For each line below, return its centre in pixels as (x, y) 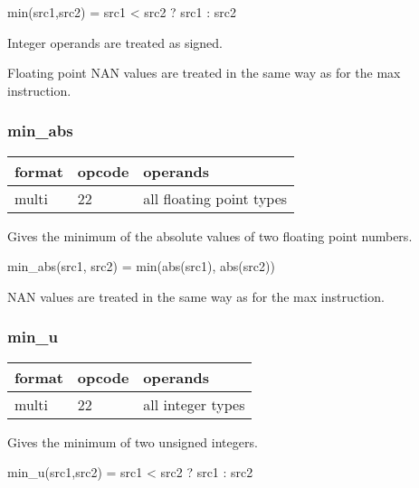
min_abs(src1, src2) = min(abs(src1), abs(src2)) (141, 266)
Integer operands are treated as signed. (115, 42)
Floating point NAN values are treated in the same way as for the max (204, 73)
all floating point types (215, 198)
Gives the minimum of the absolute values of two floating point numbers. (210, 235)
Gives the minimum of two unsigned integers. (133, 441)
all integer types (194, 404)
